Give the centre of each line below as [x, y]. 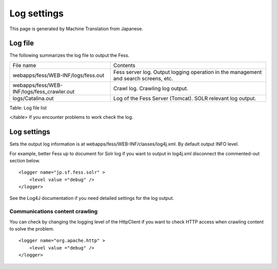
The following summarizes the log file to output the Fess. [70, 55]
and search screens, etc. [143, 78]
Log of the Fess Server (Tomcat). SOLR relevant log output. [185, 98]
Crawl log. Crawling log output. [151, 88]
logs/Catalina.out [33, 98]
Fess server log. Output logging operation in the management [187, 72]
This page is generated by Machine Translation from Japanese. [76, 29]
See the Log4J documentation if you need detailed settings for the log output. [92, 198]
